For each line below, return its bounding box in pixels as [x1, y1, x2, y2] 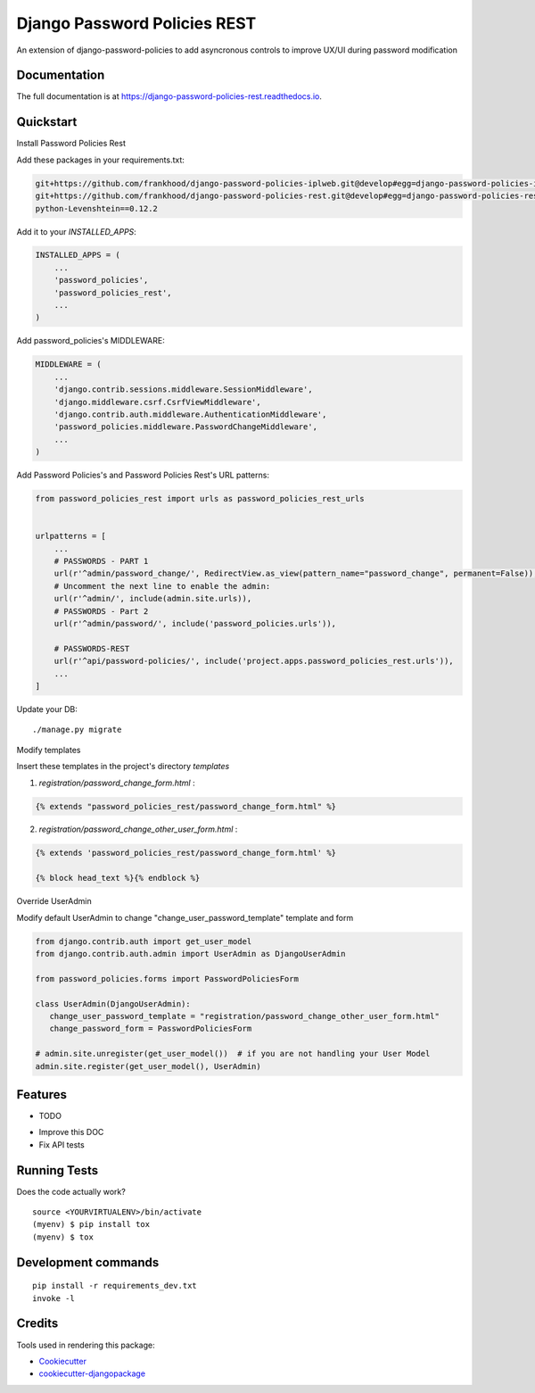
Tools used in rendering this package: [16, 1339, 155, 1350]
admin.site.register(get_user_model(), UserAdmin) [35, 1061, 262, 1071]
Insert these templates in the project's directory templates [16, 761, 230, 772]
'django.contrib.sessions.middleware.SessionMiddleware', [53, 385, 313, 394]
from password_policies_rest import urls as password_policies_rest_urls [35, 493, 365, 504]
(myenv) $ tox [32, 1231, 94, 1242]
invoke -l [32, 1293, 75, 1303]
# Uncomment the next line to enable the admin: [53, 581, 271, 591]
